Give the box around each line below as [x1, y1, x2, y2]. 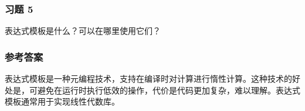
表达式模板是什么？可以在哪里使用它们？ [5, 25, 161, 37]
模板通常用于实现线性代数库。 [5, 95, 120, 107]
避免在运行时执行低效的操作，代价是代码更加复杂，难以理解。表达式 [37, 84, 300, 96]
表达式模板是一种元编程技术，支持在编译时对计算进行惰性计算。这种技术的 [5, 72, 292, 85]
